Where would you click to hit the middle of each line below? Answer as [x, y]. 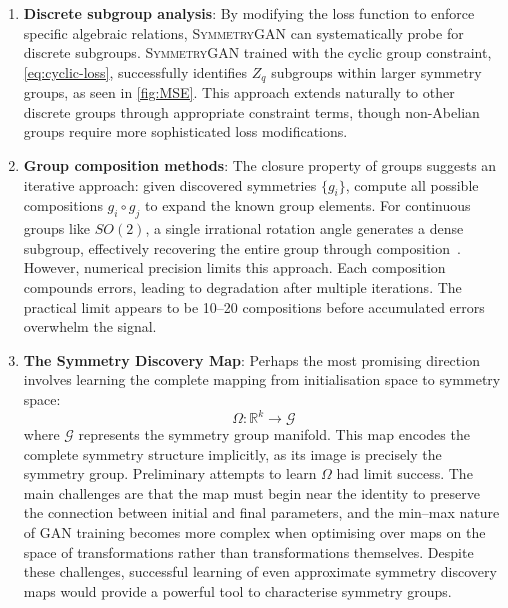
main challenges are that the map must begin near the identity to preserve [251, 492]
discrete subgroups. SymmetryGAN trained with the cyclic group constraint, [257, 52]
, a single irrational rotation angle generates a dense [304, 228]
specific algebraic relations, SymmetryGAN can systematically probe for [243, 32]
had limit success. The [404, 473]
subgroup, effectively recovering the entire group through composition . [242, 247]
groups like [57, 228]
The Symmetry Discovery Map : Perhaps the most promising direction [251, 359]
